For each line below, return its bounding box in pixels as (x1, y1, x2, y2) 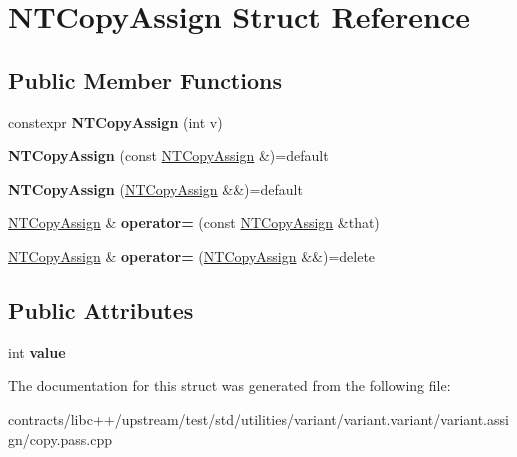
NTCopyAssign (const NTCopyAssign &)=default (8, 145, 329, 166)
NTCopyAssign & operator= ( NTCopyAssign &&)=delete (8, 245, 376, 266)
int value (8, 341, 66, 362)
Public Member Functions (8, 64, 282, 95)
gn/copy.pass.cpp (8, 428, 113, 449)
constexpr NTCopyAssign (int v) (8, 111, 223, 132)
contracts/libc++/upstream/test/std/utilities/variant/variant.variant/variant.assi (8, 408, 509, 429)
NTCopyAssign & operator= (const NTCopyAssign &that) (8, 212, 380, 233)
